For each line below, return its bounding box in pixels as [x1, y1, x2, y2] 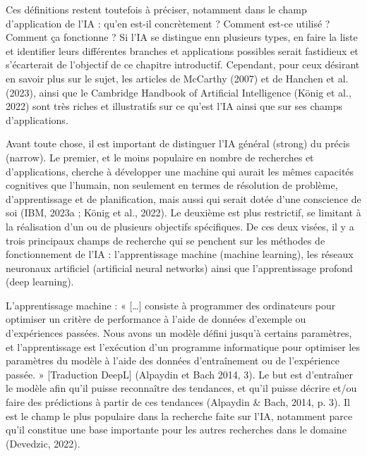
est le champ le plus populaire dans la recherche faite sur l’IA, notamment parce [6, 408, 353, 423]
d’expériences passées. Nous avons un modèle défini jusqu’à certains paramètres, [6, 326, 352, 340]
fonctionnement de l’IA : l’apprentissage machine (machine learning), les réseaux [6, 247, 354, 261]
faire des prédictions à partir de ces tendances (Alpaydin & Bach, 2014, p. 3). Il [6, 395, 350, 409]
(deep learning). [6, 274, 74, 289]
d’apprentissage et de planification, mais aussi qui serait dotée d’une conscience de [6, 191, 361, 206]
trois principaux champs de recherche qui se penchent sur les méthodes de [6, 233, 325, 247]
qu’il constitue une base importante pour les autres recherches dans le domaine [6, 422, 347, 437]
